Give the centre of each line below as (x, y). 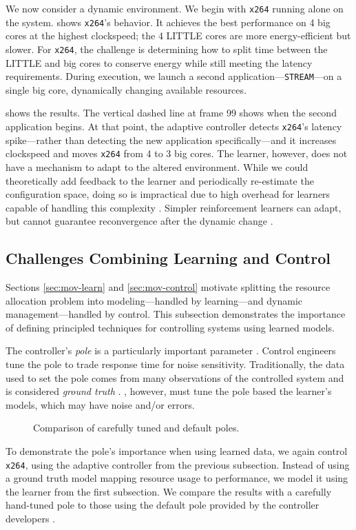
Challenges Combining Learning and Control (168, 258)
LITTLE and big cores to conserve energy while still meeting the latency (159, 62)
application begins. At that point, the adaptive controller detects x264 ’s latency (174, 126)
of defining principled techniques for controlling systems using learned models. (170, 327)
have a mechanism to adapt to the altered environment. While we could (157, 166)
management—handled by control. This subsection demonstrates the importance (176, 314)
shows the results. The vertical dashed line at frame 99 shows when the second (171, 113)
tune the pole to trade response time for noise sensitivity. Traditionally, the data (175, 364)
